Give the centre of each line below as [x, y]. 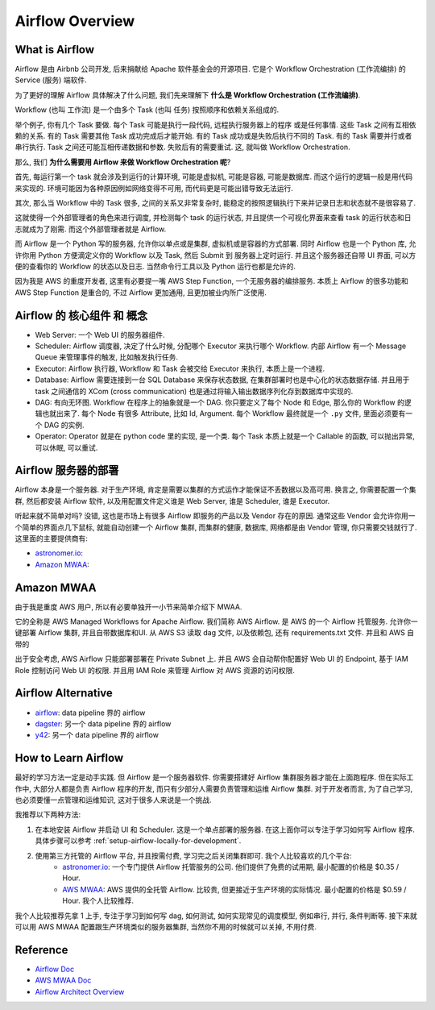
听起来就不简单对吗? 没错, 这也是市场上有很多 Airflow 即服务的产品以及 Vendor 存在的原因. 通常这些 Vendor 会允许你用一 [215, 516]
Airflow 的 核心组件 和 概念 [81, 316]
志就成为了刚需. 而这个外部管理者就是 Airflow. [91, 229]
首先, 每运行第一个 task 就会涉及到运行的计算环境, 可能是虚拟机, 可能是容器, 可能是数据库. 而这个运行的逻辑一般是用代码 [214, 177]
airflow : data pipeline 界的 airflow [90, 713]
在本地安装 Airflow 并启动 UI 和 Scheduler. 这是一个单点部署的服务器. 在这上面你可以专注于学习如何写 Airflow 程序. [225, 829]
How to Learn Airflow [69, 758]
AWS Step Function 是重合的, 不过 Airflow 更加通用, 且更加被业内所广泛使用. [141, 292]
